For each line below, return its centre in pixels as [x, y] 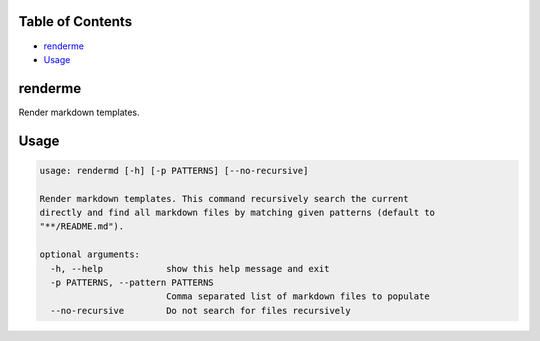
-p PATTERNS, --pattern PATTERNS [132, 282]
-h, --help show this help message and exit [190, 268]
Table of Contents [75, 21]
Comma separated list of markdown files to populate [297, 296]
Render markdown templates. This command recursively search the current [224, 198]
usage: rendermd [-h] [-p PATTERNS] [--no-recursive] [174, 170]
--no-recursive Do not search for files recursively [200, 310]
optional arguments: [89, 254]
